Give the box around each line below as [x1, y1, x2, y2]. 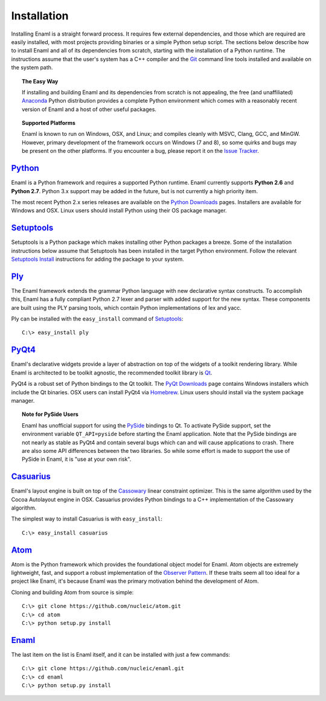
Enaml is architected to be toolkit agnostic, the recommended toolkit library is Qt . [11, 369, 213, 376]
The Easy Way [22, 77, 59, 85]
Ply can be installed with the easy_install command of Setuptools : [11, 315, 184, 322]
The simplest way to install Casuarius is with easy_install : [11, 515, 163, 522]
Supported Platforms [22, 120, 75, 127]
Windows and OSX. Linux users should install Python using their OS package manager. [11, 207, 227, 214]
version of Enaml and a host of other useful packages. [22, 106, 157, 113]
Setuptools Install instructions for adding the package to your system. [11, 255, 184, 263]
